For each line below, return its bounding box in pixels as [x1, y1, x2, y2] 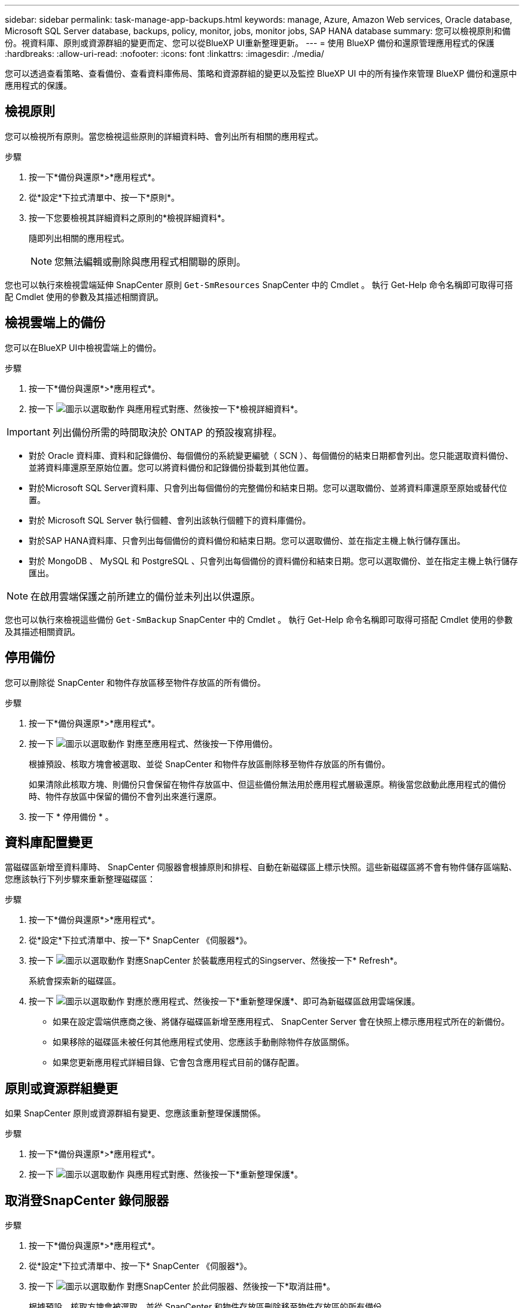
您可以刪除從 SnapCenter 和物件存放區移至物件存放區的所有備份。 [5, 677, 266, 688]
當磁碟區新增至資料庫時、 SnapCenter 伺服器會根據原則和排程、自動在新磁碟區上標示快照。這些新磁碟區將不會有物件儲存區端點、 [5, 862, 517, 873]
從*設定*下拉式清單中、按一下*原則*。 [29, 192, 180, 202]
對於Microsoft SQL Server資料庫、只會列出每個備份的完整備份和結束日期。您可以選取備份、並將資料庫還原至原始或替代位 [29, 482, 507, 493]
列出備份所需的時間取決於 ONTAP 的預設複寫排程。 [52, 426, 282, 438]
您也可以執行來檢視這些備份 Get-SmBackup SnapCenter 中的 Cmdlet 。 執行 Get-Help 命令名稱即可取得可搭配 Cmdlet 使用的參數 [5, 614, 513, 625]
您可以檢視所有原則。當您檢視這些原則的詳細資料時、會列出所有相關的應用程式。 [5, 131, 323, 141]
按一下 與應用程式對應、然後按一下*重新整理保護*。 [29, 1169, 303, 1180]
